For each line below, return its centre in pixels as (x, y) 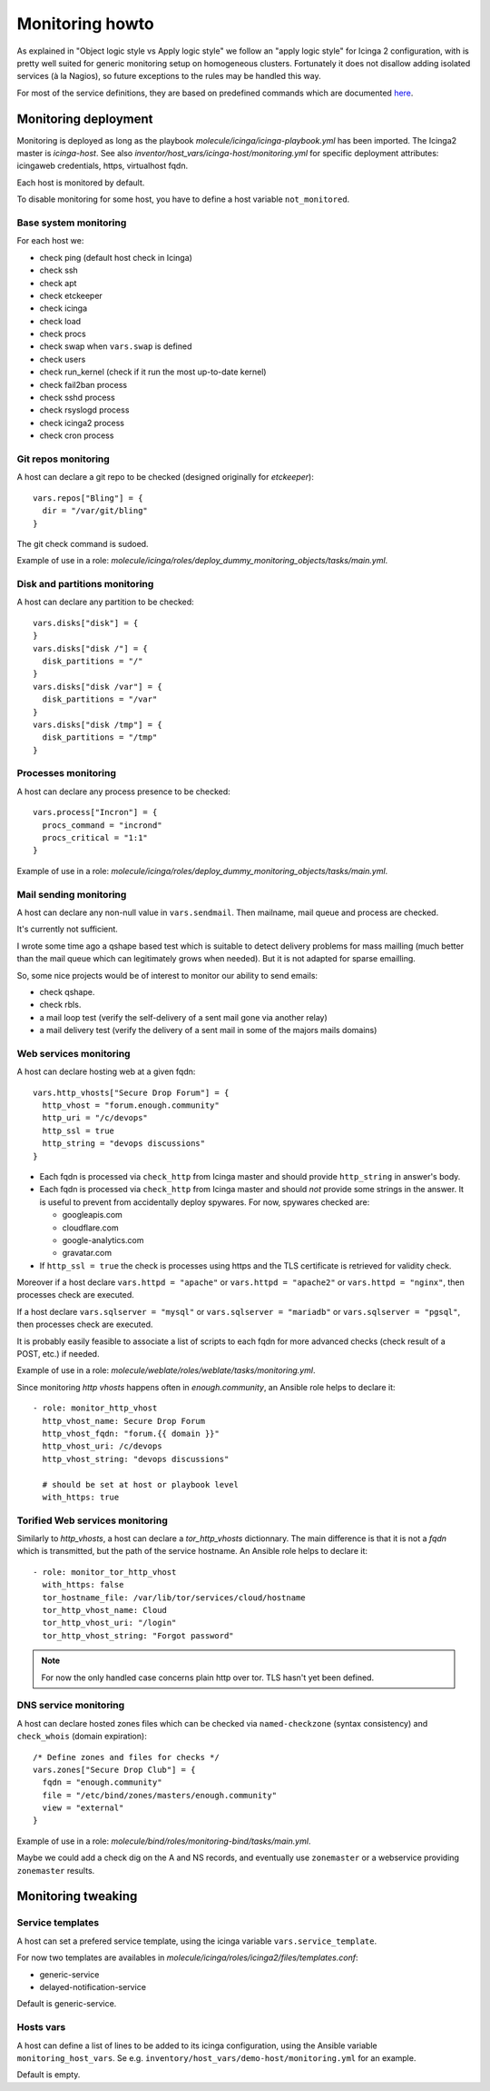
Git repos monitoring (64, 459)
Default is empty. (49, 2075)
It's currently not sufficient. (67, 929)
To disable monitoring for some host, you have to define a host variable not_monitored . (183, 199)
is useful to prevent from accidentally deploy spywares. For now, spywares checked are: (205, 1202)
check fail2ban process (83, 384)
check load (60, 321)
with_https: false (83, 1585)
